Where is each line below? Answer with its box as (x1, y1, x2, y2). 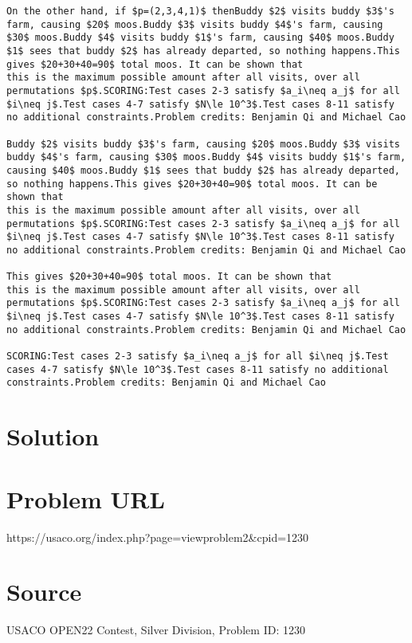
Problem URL (6, 482, 165, 515)
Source (6, 575, 82, 608)
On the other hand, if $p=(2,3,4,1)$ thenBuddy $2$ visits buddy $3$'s (6, 6, 394, 17)
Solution (6, 420, 100, 453)
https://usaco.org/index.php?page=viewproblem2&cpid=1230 (6, 528, 309, 545)
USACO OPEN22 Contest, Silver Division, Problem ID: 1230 (6, 621, 305, 638)
